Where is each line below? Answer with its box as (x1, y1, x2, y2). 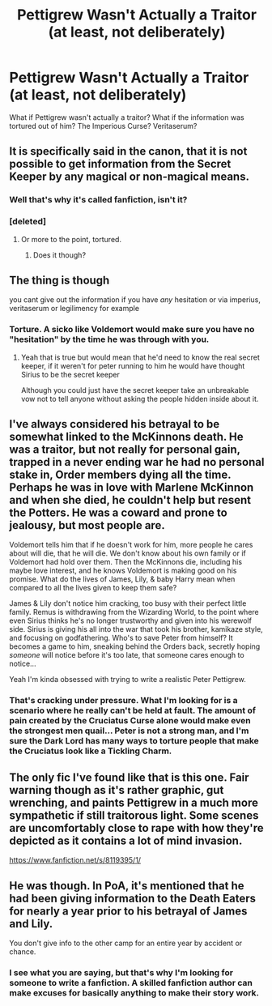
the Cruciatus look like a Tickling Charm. (9, 745, 172, 757)
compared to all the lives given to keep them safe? (9, 583, 177, 593)
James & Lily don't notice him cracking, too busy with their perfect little (9, 599, 247, 608)
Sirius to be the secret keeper (20, 369, 120, 379)
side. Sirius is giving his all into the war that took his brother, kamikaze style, (9, 624, 264, 634)
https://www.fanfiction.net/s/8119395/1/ (9, 855, 141, 865)
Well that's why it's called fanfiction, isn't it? (9, 194, 188, 206)
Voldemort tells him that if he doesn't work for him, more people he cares (9, 540, 253, 550)
